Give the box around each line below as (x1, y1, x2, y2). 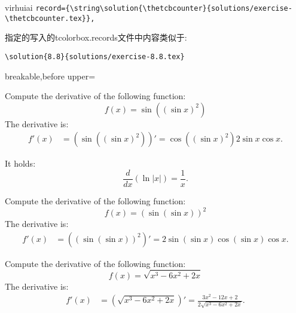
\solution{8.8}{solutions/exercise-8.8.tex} (5, 52, 185, 61)
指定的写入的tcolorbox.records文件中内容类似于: (5, 31, 187, 44)
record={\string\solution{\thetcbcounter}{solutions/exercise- (35, 4, 292, 13)
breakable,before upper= (5, 69, 96, 82)
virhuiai (5, 1, 33, 13)
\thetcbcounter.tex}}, (5, 14, 95, 23)
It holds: (5, 157, 36, 170)
